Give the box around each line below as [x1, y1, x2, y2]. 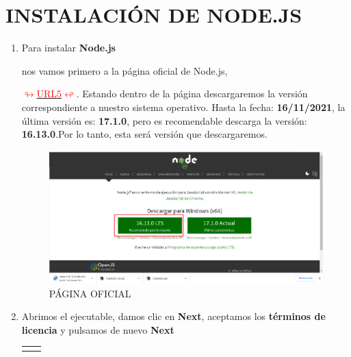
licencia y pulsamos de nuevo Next [21, 322, 174, 336]
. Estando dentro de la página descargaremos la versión [76, 86, 308, 101]
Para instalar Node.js [21, 40, 116, 55]
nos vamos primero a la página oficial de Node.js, [21, 63, 228, 77]
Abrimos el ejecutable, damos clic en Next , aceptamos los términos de [21, 309, 326, 323]
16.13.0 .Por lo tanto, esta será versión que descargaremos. [21, 127, 268, 141]
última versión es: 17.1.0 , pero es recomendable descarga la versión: [21, 113, 307, 127]
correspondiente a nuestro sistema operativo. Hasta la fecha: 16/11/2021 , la [21, 99, 346, 114]
